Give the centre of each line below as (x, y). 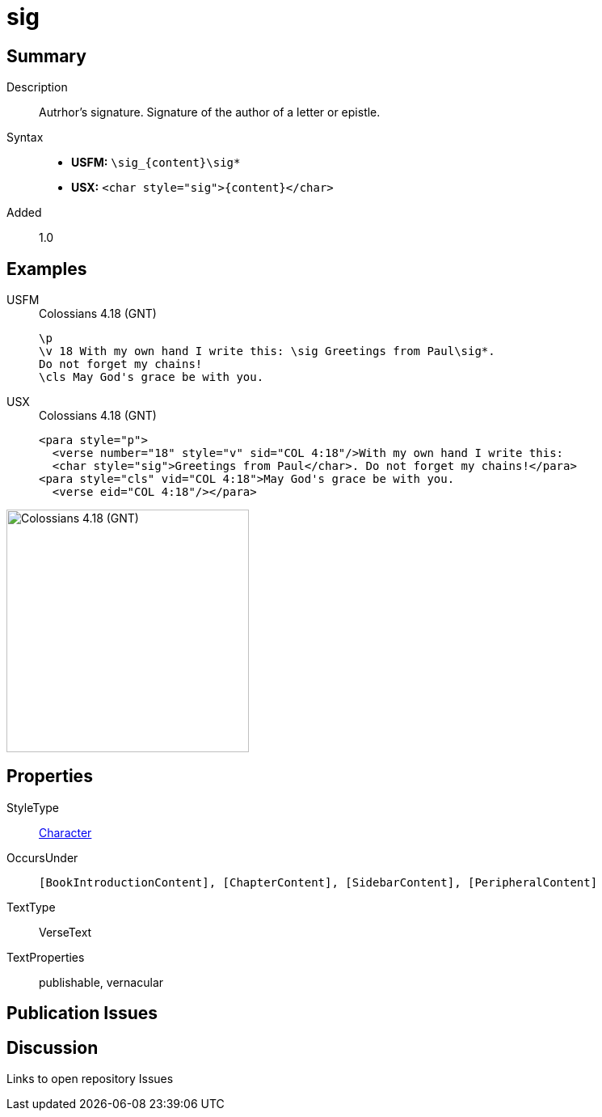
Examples (47, 269)
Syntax (25, 138)
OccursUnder (42, 857)
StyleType (33, 807)
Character (65, 832)
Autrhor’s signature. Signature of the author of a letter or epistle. (210, 112)
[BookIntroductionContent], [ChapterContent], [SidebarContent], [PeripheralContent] (318, 882)
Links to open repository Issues (90, 1079)
